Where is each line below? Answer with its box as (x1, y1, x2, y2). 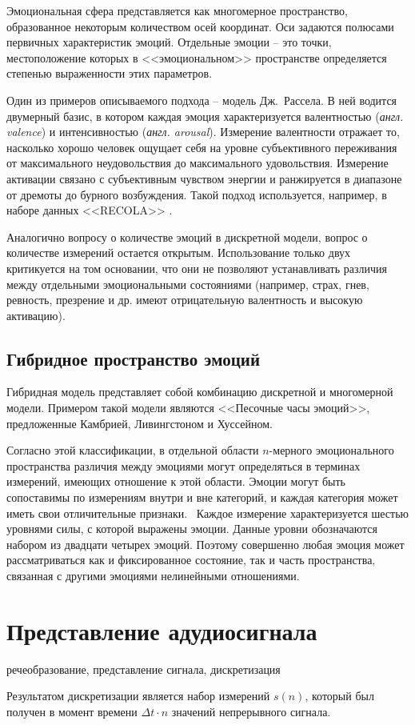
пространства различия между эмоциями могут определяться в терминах (6, 457, 361, 474)
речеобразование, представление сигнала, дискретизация (6, 660, 281, 677)
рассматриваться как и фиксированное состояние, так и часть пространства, (6, 551, 376, 568)
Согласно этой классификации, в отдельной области (6, 442, 259, 459)
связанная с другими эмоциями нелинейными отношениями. (6, 567, 300, 584)
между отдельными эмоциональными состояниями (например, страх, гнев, (6, 275, 369, 292)
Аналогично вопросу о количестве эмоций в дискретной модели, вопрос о (6, 228, 368, 245)
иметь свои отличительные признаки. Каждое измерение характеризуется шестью (6, 504, 409, 521)
